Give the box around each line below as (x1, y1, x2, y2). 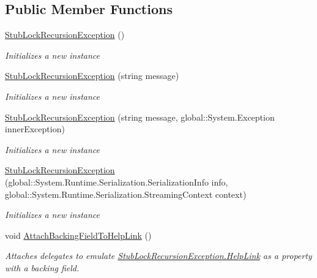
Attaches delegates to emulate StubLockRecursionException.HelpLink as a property (5, 249, 312, 262)
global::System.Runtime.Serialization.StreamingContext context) (5, 187, 247, 200)
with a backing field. (5, 261, 80, 274)
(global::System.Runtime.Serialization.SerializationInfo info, (5, 175, 228, 188)
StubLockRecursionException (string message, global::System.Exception (5, 110, 275, 123)
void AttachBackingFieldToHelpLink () (5, 228, 152, 241)
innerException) (5, 122, 65, 135)
